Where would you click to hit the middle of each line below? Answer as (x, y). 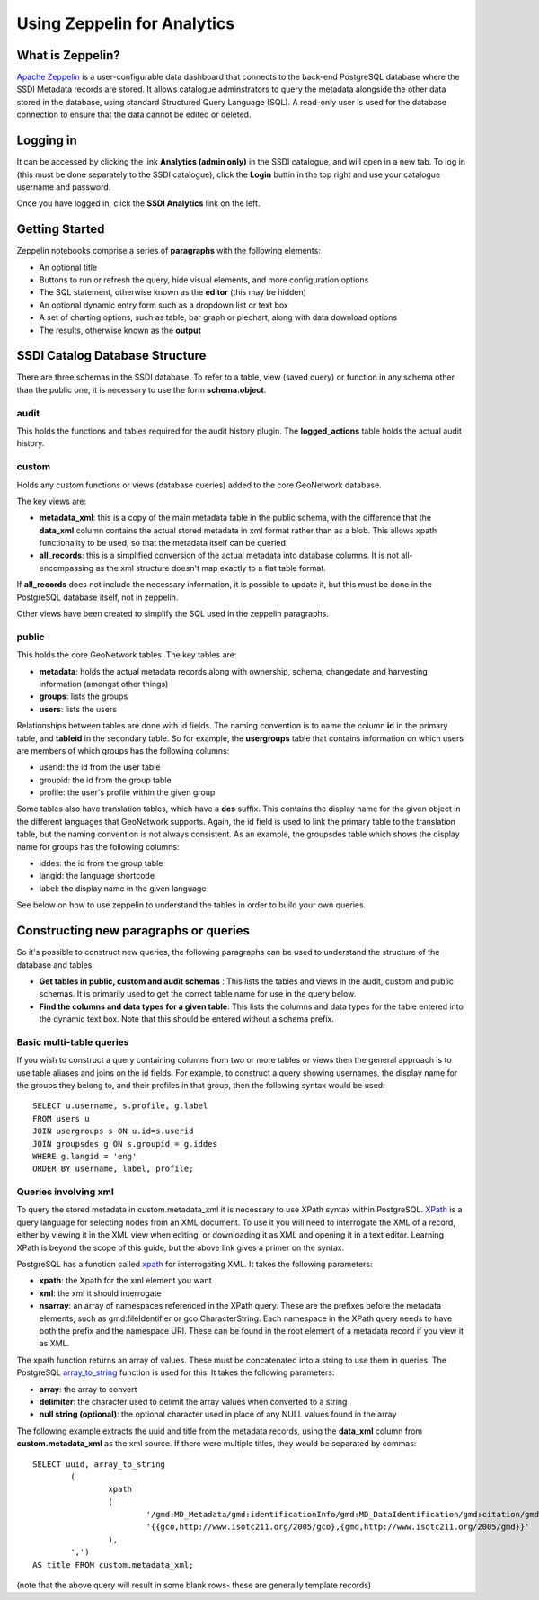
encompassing (66, 568)
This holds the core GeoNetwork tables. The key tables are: (127, 655)
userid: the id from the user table (100, 767)
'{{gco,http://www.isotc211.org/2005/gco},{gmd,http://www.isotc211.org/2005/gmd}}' (338, 1527)
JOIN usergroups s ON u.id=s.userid (113, 1131)
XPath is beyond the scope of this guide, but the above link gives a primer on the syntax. (181, 1247)
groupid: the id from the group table (105, 780)
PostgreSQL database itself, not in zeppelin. (97, 597)
